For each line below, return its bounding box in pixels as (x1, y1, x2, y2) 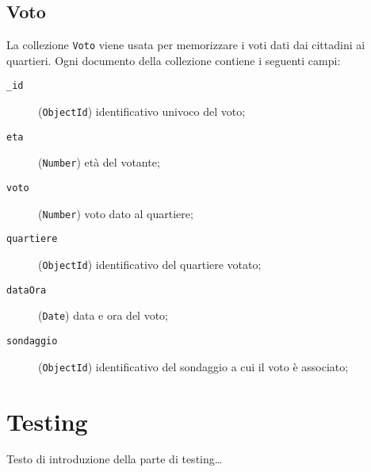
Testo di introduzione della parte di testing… (6, 451, 223, 467)
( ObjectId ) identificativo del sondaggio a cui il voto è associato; (38, 358, 349, 374)
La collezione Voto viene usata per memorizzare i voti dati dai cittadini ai (6, 36, 365, 53)
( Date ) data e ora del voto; (38, 307, 169, 324)
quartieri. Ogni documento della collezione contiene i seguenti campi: (6, 52, 341, 68)
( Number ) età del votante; (38, 154, 160, 171)
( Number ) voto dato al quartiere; (38, 205, 193, 221)
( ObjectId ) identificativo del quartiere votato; (38, 256, 262, 273)
